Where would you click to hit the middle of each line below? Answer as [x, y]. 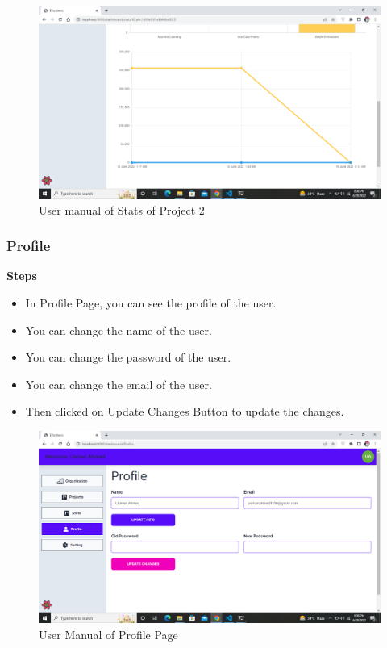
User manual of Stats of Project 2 [122, 209]
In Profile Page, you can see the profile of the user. [151, 303]
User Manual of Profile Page [108, 634]
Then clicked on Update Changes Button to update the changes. [185, 411]
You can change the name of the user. [119, 330]
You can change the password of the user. [128, 357]
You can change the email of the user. [119, 384]
